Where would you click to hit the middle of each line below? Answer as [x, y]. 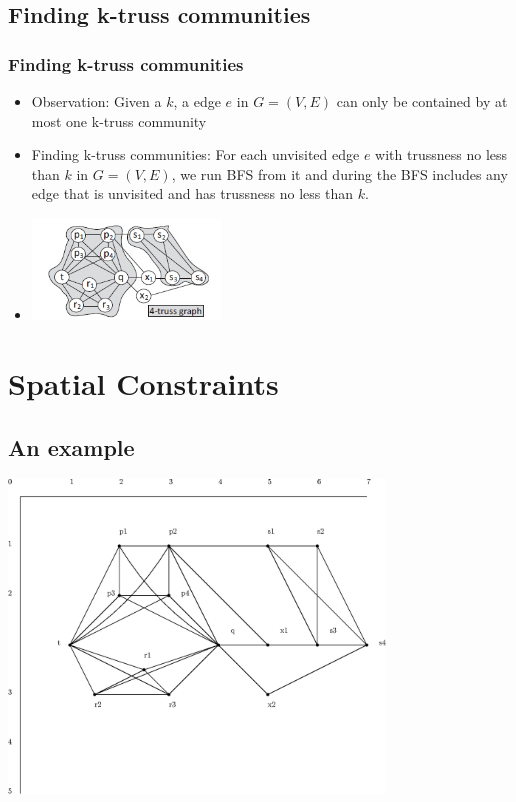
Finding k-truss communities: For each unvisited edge [195, 154]
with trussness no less [441, 154]
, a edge [197, 101]
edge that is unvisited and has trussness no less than [192, 193]
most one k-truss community [119, 120]
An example [71, 446]
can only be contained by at [422, 101]
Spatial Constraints [143, 383]
